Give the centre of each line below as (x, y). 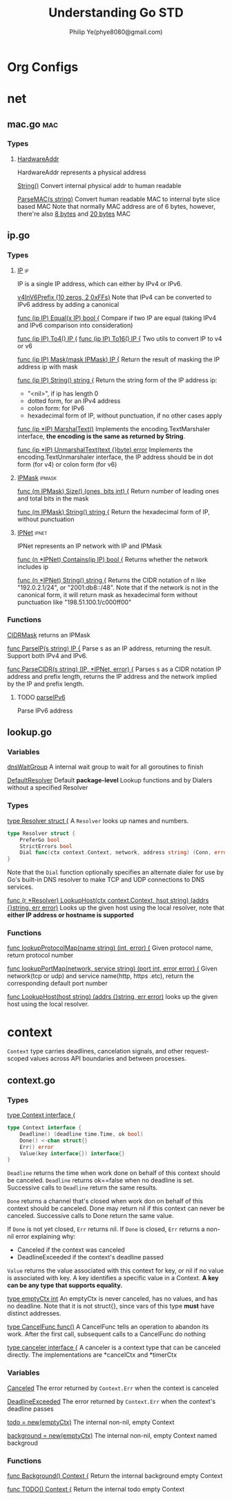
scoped (18, 1058)
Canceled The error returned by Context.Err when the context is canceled (113, 1388)
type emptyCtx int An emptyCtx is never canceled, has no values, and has (113, 1299)
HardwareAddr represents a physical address (81, 172)
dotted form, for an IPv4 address (74, 401)
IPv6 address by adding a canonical (68, 304)
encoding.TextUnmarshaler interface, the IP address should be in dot (115, 457)
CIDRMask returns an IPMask (49, 635)
